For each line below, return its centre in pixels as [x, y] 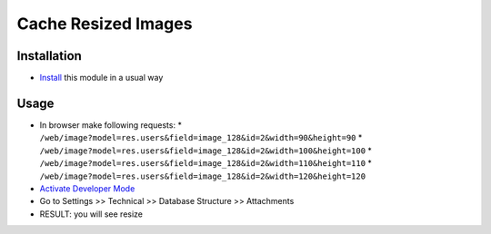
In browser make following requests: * [110, 125]
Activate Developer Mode [87, 188]
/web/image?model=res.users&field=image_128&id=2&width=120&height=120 [203, 176]
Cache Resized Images [105, 24]
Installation [49, 56]
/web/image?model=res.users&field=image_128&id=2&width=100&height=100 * [206, 151]
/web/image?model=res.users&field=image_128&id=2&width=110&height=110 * [206, 163]
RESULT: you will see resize [91, 214]
